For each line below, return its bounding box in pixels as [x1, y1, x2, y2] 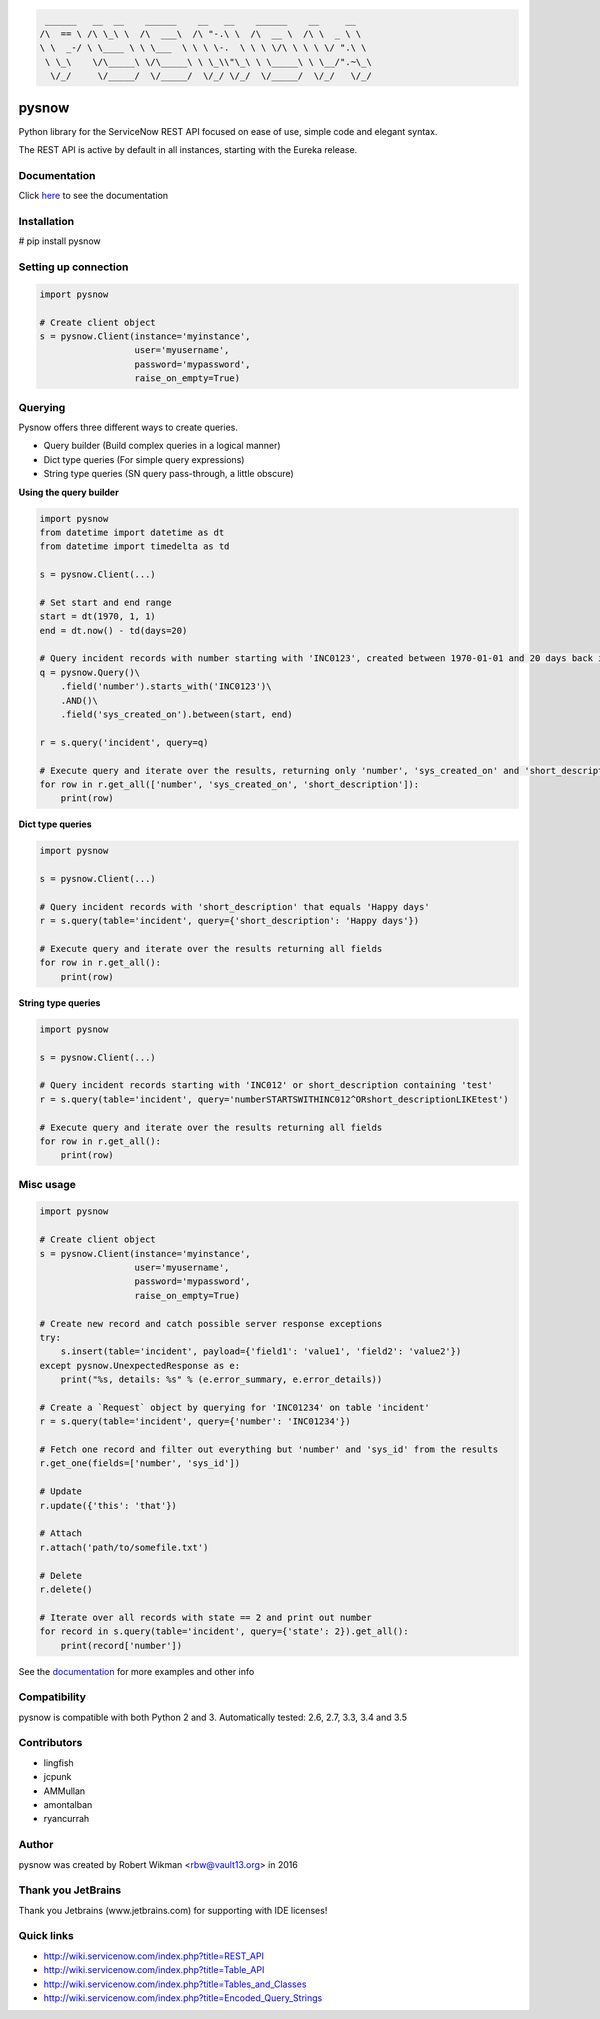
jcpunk [43, 1771, 72, 1783]
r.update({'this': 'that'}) [39, 1500, 177, 1511]
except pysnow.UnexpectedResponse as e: [39, 1360, 240, 1371]
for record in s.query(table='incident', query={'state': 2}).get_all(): [39, 1626, 409, 1637]
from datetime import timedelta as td [39, 541, 230, 552]
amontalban [43, 1798, 93, 1810]
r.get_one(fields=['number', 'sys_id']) [39, 1458, 240, 1469]
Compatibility [18, 1690, 87, 1704]
